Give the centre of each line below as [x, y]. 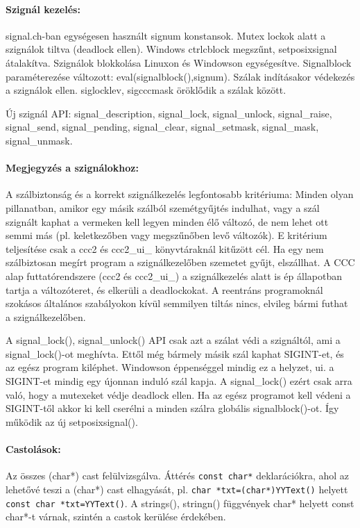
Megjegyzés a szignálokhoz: [72, 168]
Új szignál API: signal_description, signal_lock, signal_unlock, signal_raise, [169, 113]
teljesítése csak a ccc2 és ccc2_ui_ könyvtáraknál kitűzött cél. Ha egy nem [165, 248]
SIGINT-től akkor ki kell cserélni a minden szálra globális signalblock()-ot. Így [172, 408]
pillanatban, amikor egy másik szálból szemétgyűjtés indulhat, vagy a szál [163, 207]
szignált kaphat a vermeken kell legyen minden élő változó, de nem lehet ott [167, 221]
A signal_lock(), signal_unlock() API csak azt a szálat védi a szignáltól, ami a [173, 340]
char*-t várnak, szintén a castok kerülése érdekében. [116, 517]
